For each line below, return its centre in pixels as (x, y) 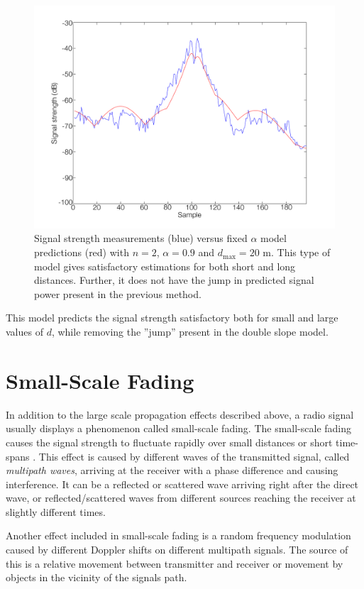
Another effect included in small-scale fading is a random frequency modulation (178, 535)
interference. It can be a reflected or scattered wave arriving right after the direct (182, 484)
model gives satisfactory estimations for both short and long (165, 266)
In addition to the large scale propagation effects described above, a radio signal (180, 414)
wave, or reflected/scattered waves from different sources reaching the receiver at (181, 498)
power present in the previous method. (118, 293)
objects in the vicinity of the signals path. (96, 577)
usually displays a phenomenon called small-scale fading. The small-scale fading (179, 428)
